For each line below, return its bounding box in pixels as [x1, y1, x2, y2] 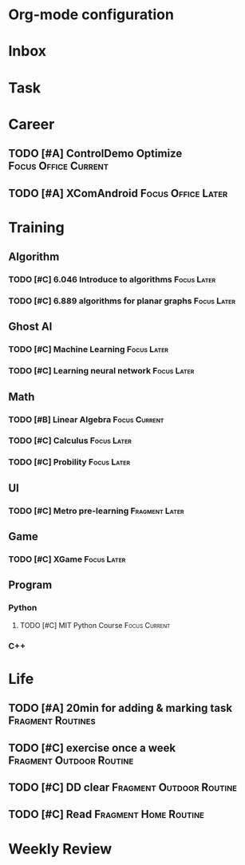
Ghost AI [8, 320, 53, 334]
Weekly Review [8, 839, 113, 858]
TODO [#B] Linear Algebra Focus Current [8, 413, 164, 425]
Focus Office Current [8, 160, 109, 173]
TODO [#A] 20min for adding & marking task [8, 701, 233, 715]
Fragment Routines [8, 714, 96, 728]
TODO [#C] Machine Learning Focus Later [8, 344, 169, 355]
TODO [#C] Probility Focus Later [8, 456, 130, 468]
